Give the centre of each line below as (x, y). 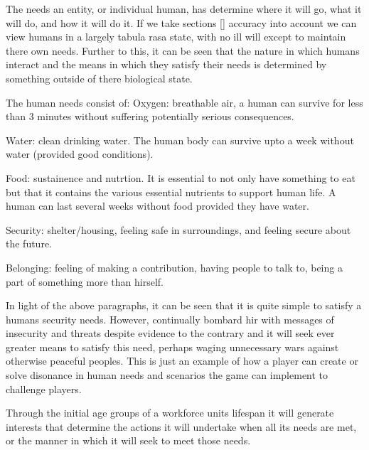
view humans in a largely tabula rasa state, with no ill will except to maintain (176, 37)
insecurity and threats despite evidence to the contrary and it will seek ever (170, 333)
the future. (29, 243)
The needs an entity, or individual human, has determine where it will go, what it (184, 9)
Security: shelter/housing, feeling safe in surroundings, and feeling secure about (178, 229)
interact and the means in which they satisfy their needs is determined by (166, 64)
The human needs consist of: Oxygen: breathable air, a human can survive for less (184, 102)
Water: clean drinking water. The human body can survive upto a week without (180, 140)
